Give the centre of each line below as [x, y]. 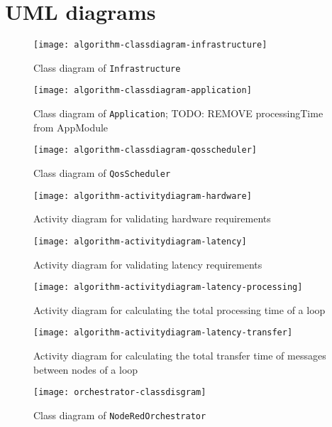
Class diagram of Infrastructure [107, 67]
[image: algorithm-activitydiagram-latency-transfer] [163, 333]
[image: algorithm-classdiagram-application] [143, 91]
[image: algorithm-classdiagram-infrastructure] [150, 45]
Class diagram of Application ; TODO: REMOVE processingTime [178, 113]
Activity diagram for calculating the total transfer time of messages [180, 356]
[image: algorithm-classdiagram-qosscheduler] [145, 150]
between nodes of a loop [86, 369]
